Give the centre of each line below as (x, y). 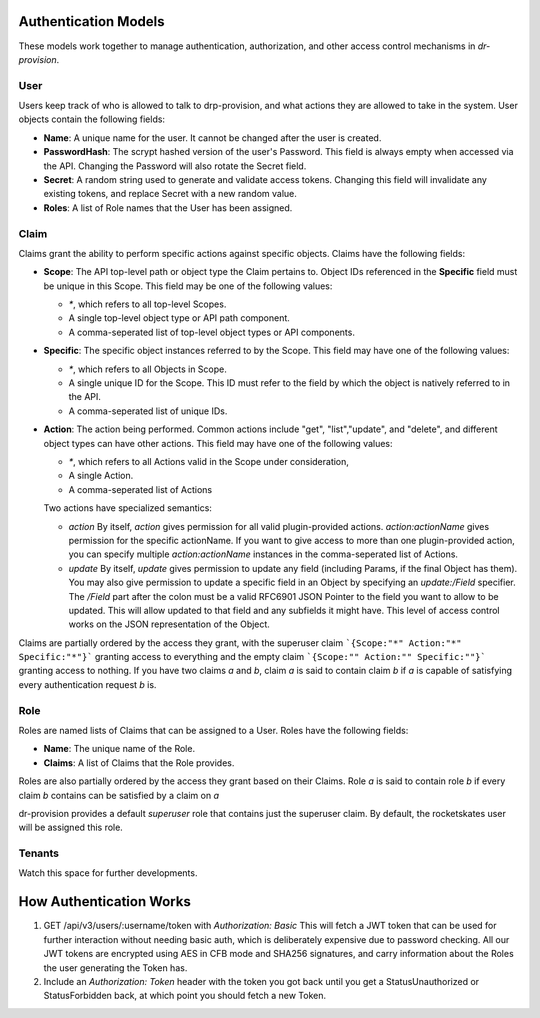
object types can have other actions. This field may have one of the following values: (218, 443)
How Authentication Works (105, 901)
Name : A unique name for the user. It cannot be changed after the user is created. (212, 137)
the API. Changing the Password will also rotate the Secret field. (175, 166)
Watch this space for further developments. (108, 873)
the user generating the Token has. (115, 967)
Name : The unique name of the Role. (119, 749)
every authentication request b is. (87, 684)
